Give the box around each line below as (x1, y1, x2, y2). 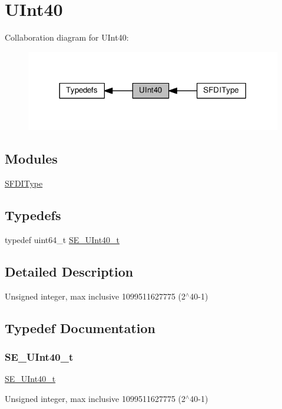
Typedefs (5, 206, 61, 224)
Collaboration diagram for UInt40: (5, 31, 129, 44)
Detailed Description (5, 262, 134, 280)
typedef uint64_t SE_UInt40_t (5, 233, 120, 245)
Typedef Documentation (5, 318, 155, 337)
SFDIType (5, 177, 43, 189)
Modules (5, 149, 58, 168)
